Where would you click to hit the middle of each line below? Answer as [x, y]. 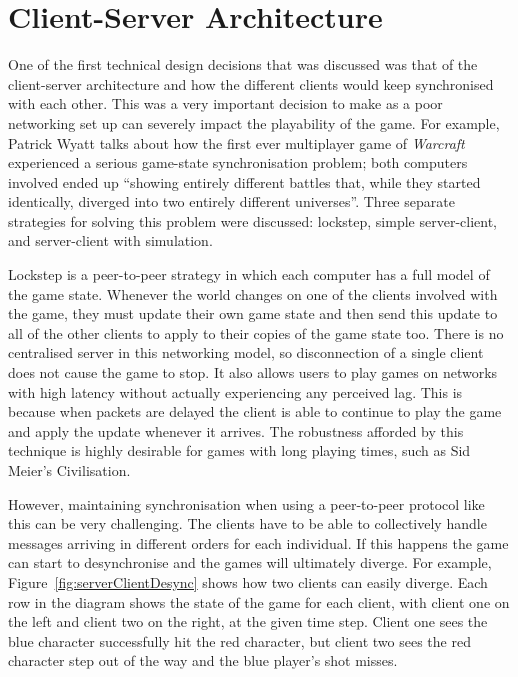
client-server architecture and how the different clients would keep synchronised [251, 83]
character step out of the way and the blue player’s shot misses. [203, 660]
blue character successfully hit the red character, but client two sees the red [239, 640]
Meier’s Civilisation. [69, 470]
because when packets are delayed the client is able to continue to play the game [255, 411]
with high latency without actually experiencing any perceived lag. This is [235, 391]
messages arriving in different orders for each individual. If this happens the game [258, 542]
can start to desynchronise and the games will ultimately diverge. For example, [250, 562]
